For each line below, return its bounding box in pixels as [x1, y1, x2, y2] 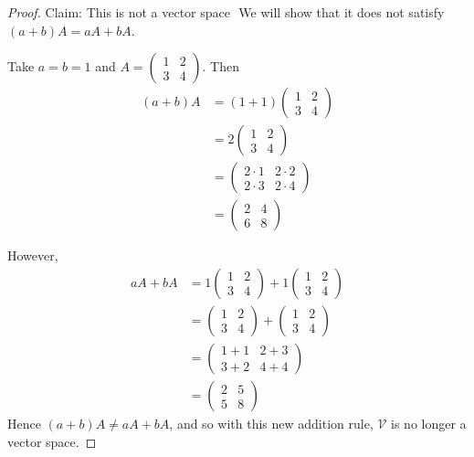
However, [7, 246, 58, 265]
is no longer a [391, 414, 467, 433]
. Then [202, 57, 239, 76]
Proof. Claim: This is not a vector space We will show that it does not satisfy [7, 3, 445, 21]
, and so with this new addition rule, [169, 414, 374, 433]
